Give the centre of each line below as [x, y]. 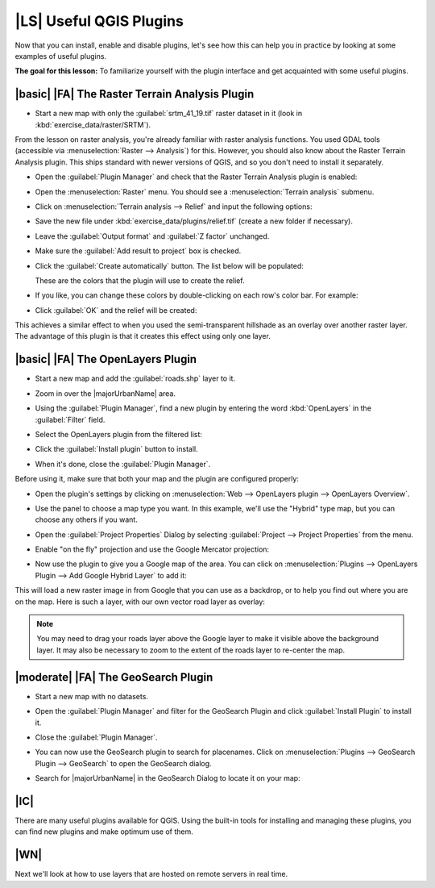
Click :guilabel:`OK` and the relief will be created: [116, 310]
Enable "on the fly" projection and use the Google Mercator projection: [152, 549]
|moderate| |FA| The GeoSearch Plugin [114, 677]
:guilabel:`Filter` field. [70, 419]
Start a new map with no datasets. [92, 696]
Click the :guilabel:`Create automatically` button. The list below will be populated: [169, 265]
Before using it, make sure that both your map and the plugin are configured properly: [157, 479]
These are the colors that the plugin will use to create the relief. [140, 280]
